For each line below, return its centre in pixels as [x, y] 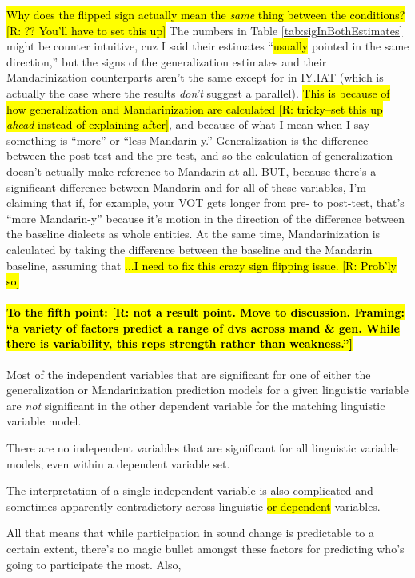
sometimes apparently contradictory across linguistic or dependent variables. [194, 506]
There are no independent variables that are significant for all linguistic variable [202, 448]
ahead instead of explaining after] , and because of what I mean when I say [188, 124]
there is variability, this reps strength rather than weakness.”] [180, 343]
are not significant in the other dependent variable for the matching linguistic [196, 405]
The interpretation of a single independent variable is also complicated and [190, 490]
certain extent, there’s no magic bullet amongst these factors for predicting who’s [206, 549]
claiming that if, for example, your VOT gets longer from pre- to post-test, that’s [206, 203]
